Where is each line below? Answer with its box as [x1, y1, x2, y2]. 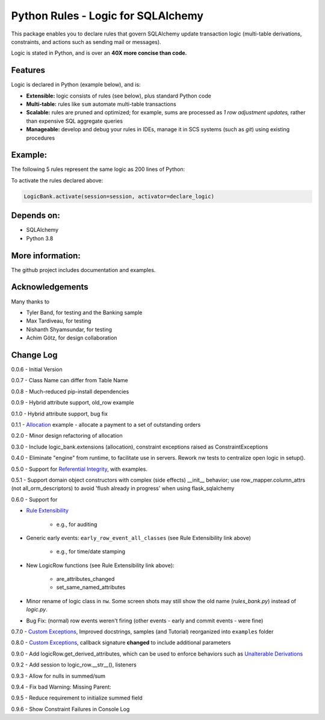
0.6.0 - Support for [11, 495, 58, 503]
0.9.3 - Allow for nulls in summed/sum [11, 672, 105, 680]
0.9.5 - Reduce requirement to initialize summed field [11, 694, 143, 701]
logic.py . [26, 606, 48, 613]
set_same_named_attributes [56, 584, 126, 591]
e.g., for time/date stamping [56, 548, 126, 555]
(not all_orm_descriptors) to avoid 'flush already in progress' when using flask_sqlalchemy [11, 485, 235, 492]
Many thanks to [11, 298, 50, 305]
